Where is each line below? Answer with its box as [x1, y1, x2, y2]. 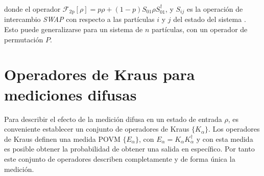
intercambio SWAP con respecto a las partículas [4, 14, 155, 24]
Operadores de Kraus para [4, 64, 195, 85]
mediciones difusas [4, 84, 137, 105]
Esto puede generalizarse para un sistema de [4, 24, 143, 35]
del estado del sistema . [173, 14, 246, 24]
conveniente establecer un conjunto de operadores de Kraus [4, 123, 189, 134]
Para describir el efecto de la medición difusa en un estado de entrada [4, 113, 222, 124]
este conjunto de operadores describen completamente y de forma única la [4, 153, 235, 164]
